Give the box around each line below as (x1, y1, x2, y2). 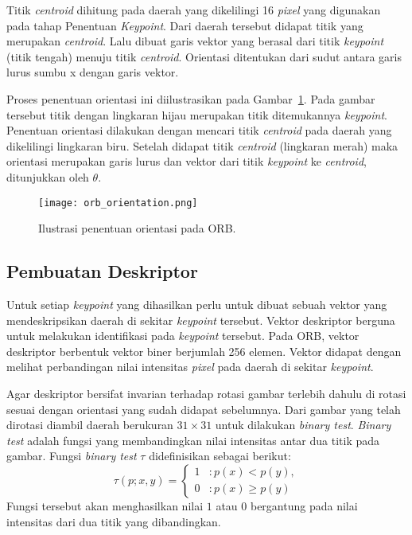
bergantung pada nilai (250, 497, 358, 514)
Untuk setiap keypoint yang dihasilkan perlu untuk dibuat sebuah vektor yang (6, 295, 387, 312)
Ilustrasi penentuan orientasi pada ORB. (38, 220, 236, 236)
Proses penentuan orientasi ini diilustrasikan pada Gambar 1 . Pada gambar (6, 90, 375, 107)
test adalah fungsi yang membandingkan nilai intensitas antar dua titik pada (6, 432, 380, 448)
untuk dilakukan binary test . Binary (215, 416, 391, 433)
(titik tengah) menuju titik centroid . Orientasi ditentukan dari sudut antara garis (6, 48, 402, 64)
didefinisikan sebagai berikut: (149, 447, 291, 464)
